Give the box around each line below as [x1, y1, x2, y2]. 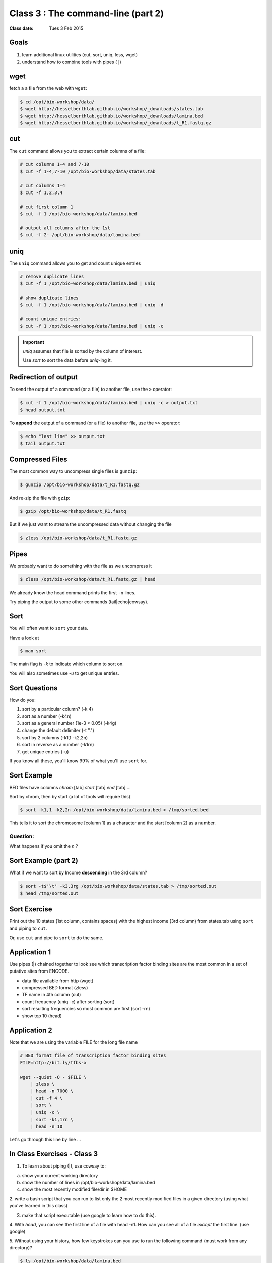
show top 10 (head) [22, 1013, 62, 1019]
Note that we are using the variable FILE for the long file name [9, 1039, 138, 1045]
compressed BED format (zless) [22, 984, 88, 990]
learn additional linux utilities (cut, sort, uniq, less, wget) [22, 52, 138, 58]
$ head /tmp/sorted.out [20, 890, 79, 896]
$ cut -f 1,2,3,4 [20, 189, 63, 196]
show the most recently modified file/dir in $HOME [22, 1186, 127, 1192]
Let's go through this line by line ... [9, 1137, 81, 1143]
